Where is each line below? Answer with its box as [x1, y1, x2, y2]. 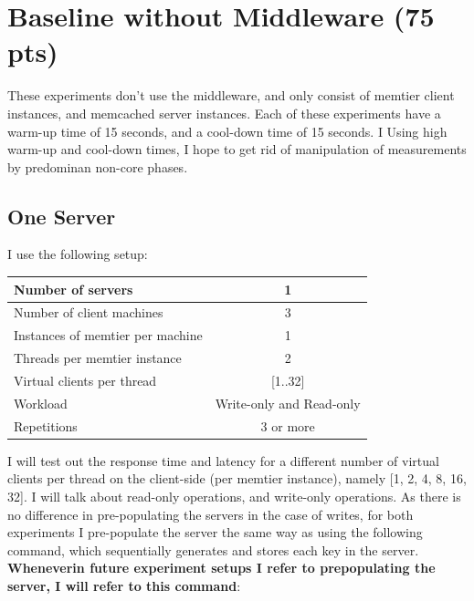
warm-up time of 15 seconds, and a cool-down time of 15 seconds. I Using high [7, 121, 448, 140]
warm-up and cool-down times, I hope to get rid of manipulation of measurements [7, 140, 467, 159]
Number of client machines [14, 303, 163, 322]
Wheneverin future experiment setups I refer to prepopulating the [7, 558, 436, 577]
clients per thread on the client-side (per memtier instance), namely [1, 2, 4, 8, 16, [7, 469, 467, 488]
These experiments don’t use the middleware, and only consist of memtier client [7, 86, 455, 105]
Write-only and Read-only [215, 393, 361, 412]
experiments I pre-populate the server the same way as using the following [7, 523, 423, 542]
